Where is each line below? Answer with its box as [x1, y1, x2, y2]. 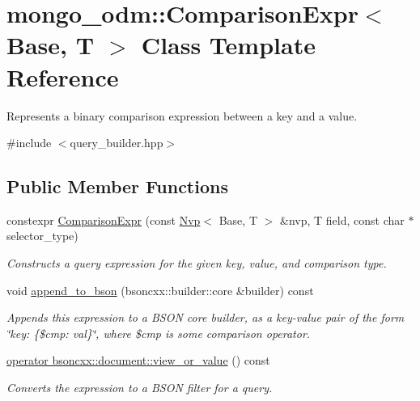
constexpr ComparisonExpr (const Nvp [6, 211, 201, 228]
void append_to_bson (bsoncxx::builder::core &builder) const [6, 281, 314, 298]
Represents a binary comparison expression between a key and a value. [6, 107, 358, 124]
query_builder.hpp [70, 134, 163, 151]
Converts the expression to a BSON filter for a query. [6, 379, 273, 396]
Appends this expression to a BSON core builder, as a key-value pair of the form [6, 309, 405, 326]
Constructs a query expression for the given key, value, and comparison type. [6, 255, 387, 272]
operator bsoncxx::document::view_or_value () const [6, 352, 270, 369]
